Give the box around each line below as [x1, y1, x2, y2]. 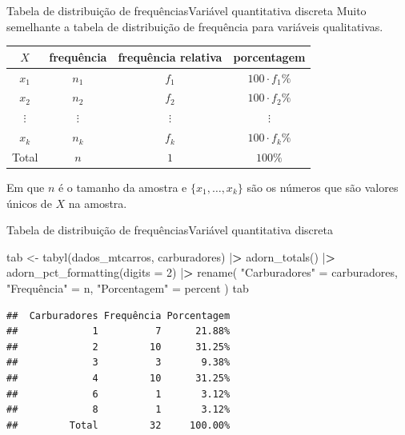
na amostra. [68, 194, 127, 211]
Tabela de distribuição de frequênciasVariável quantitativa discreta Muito [6, 2, 367, 18]
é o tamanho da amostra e [58, 179, 187, 195]
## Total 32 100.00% [6, 419, 231, 431]
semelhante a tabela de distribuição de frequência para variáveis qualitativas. [6, 18, 383, 34]
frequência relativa [118, 48, 223, 65]
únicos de [6, 194, 52, 211]
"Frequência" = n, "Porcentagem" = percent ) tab [6, 279, 249, 296]
